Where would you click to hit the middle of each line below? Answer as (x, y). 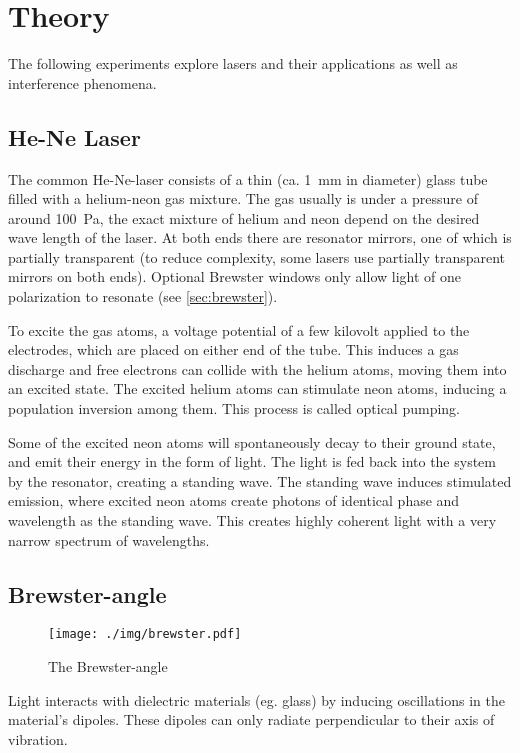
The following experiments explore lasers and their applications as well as (233, 63)
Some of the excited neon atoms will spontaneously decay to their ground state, (252, 441)
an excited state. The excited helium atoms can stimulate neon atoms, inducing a (257, 388)
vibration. (38, 738)
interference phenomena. (82, 82)
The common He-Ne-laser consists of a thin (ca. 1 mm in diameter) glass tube (248, 178)
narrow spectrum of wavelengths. (109, 539)
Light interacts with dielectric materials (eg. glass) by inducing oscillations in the (256, 699)
